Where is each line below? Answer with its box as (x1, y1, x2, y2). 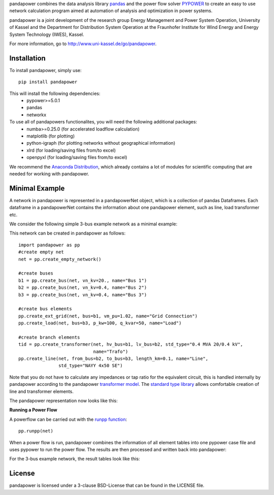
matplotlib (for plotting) (26, 133, 75, 139)
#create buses (18, 271, 53, 276)
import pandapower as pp (18, 242, 80, 248)
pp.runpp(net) (18, 428, 53, 434)
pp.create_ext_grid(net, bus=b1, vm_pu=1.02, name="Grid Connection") (18, 313, 198, 319)
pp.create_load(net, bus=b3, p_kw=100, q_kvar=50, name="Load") (18, 320, 182, 326)
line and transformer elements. (9, 388, 74, 394)
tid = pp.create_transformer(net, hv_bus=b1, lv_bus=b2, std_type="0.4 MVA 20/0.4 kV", (18, 342, 244, 347)
